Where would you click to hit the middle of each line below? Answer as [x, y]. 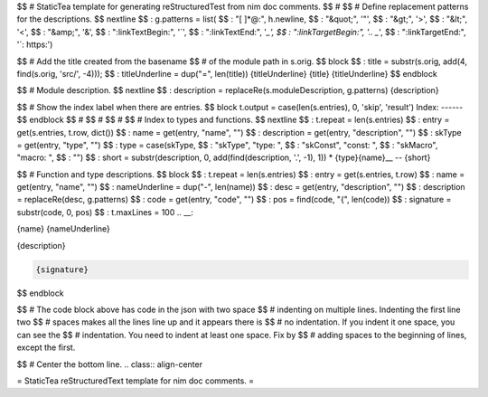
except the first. [46, 347]
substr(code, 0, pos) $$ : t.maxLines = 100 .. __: [105, 212]
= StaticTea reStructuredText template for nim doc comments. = [136, 381]
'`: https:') [35, 44]
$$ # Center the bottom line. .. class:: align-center [110, 364]
